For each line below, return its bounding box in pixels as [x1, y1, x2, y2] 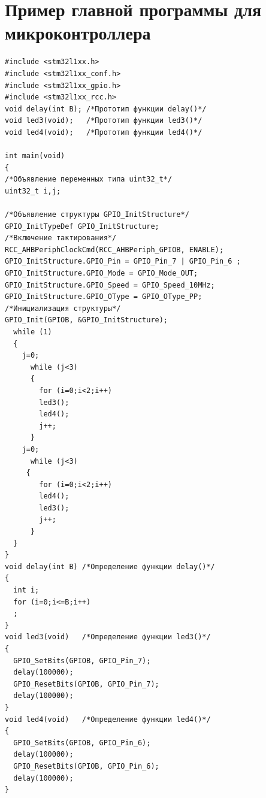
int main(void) [5, 152, 65, 161]
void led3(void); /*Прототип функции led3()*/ [5, 116, 202, 125]
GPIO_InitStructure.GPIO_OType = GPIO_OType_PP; [5, 292, 202, 301]
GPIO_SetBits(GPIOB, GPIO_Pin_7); [13, 656, 151, 665]
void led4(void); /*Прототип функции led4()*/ [5, 128, 202, 137]
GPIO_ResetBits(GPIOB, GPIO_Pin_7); [13, 679, 159, 688]
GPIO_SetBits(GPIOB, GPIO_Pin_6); [13, 738, 151, 747]
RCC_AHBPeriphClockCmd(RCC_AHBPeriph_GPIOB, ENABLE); [5, 245, 224, 254]
